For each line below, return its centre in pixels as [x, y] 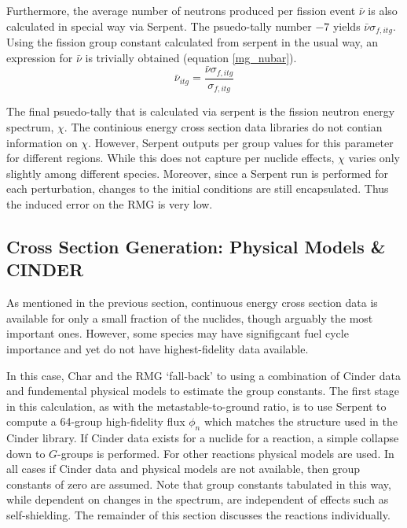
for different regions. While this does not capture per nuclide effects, [170, 158]
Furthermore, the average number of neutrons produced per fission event [181, 10]
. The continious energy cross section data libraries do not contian [223, 126]
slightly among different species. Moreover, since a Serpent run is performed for [198, 173]
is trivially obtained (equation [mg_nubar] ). [191, 57]
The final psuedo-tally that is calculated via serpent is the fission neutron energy [201, 111]
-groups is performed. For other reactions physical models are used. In [226, 453]
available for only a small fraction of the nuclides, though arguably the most [190, 318]
